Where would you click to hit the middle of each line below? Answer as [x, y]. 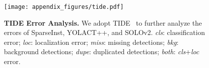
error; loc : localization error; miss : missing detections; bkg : [91, 42]
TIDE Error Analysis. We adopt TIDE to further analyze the [103, 22]
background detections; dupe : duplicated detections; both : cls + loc [102, 51]
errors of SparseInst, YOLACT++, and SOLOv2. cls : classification [104, 32]
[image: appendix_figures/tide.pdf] [64, 7]
